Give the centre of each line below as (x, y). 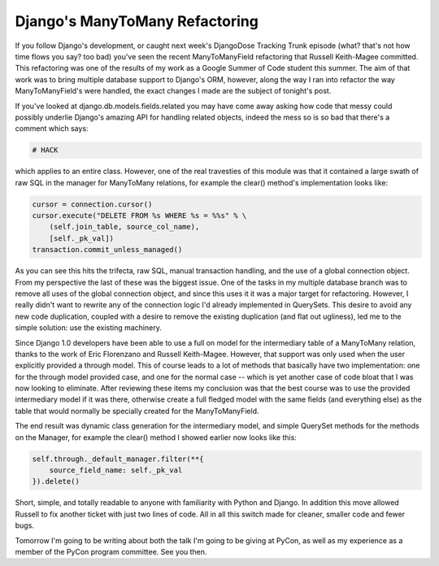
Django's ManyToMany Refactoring (137, 21)
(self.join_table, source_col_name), (124, 227)
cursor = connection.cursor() (92, 204)
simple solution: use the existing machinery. (88, 328)
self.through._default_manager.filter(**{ (118, 459)
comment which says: (52, 128)
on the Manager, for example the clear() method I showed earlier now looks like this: (156, 437)
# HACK (45, 150)
